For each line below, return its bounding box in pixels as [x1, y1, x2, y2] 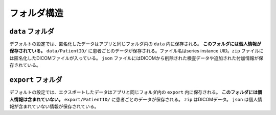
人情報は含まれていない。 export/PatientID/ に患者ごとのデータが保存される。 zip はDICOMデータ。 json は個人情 [9, 96, 263, 102]
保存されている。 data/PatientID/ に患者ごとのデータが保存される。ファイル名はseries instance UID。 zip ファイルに [9, 48, 264, 54]
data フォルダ [9, 27, 55, 36]
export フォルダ [9, 75, 62, 84]
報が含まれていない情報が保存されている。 [9, 103, 99, 109]
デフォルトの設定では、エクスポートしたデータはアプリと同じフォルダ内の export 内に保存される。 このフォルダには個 [9, 89, 262, 95]
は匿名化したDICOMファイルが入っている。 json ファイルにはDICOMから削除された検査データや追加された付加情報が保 [9, 55, 263, 61]
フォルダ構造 [9, 8, 64, 19]
